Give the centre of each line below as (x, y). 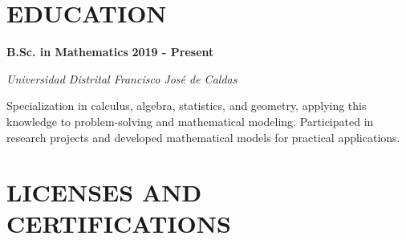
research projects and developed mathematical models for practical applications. (203, 137)
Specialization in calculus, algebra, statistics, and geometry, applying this (187, 106)
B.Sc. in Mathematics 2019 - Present (110, 52)
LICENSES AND (104, 192)
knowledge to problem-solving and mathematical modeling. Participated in (190, 121)
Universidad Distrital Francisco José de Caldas (122, 78)
